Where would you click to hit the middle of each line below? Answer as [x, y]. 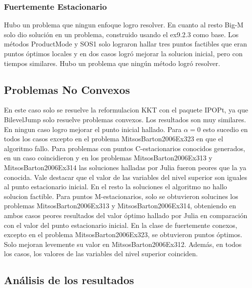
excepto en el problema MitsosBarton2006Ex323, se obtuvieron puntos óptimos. [123, 234]
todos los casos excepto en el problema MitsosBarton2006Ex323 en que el [114, 139]
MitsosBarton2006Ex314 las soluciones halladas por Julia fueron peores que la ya [125, 167]
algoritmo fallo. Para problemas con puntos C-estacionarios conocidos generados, [125, 148]
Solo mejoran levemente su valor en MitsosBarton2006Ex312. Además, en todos [123, 244]
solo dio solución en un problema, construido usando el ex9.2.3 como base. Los [121, 34]
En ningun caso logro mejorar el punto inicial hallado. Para [93, 129]
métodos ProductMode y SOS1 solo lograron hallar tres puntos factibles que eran [126, 44]
